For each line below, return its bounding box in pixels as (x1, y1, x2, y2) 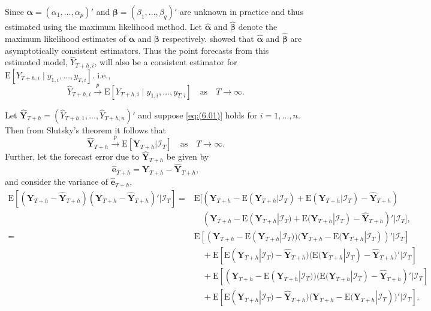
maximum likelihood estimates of (5, 32, 126, 45)
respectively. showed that (162, 32, 254, 45)
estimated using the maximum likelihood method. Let (5, 20, 202, 33)
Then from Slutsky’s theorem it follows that (5, 123, 167, 136)
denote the (238, 20, 278, 33)
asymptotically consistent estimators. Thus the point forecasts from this (5, 44, 269, 56)
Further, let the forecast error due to (5, 150, 140, 163)
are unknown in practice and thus (180, 5, 303, 17)
